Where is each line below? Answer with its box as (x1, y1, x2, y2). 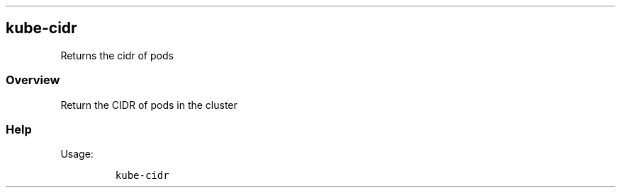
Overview (6, 73, 60, 88)
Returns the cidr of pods (60, 49, 174, 62)
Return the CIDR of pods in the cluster (60, 98, 237, 111)
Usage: (60, 148, 94, 160)
